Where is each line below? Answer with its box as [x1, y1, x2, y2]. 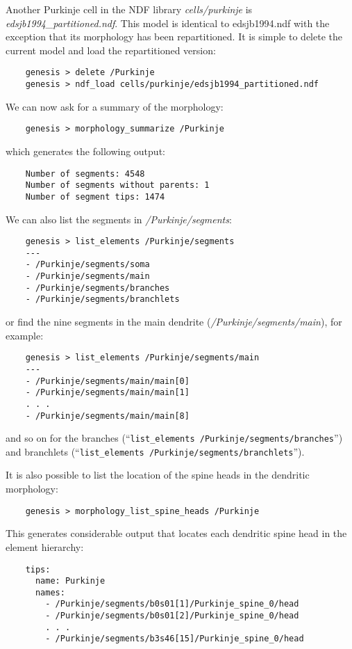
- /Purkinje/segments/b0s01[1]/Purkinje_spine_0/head [45, 599, 299, 609]
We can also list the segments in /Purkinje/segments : [6, 211, 232, 226]
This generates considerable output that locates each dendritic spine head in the [6, 526, 347, 540]
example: [6, 328, 44, 342]
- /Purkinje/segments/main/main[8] [25, 410, 190, 421]
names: [35, 587, 65, 598]
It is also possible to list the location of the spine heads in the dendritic [6, 467, 310, 482]
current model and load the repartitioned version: [6, 42, 216, 57]
